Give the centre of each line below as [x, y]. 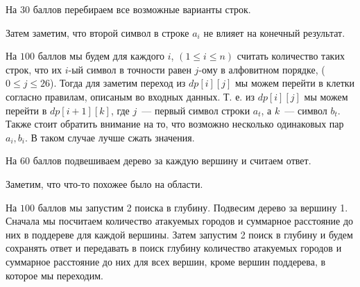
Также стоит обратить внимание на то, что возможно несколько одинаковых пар [175, 124]
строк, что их [34, 69]
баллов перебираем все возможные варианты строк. [142, 9]
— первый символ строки [196, 110]
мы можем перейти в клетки [295, 83]
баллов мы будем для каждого [101, 56]
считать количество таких [291, 56]
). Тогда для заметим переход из [118, 83]
